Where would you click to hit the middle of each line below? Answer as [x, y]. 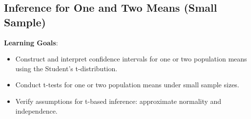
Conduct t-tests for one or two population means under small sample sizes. [127, 85]
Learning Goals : [31, 42]
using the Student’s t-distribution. [66, 68]
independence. [36, 110]
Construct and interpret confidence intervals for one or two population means [131, 59]
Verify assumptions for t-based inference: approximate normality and [118, 101]
